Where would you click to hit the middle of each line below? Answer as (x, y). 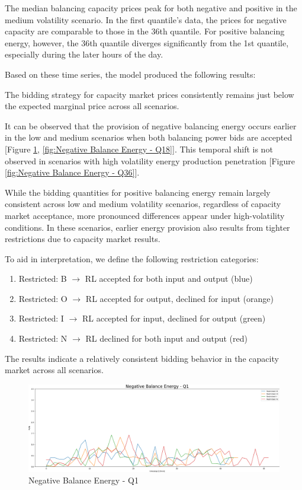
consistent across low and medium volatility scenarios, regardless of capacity (143, 204)
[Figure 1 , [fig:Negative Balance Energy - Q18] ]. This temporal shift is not (139, 149)
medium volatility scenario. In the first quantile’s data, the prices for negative (146, 19)
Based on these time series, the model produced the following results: (130, 74)
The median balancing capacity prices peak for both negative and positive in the (151, 8)
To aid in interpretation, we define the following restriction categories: (132, 258)
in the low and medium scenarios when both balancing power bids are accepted (149, 137)
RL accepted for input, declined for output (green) (174, 318)
